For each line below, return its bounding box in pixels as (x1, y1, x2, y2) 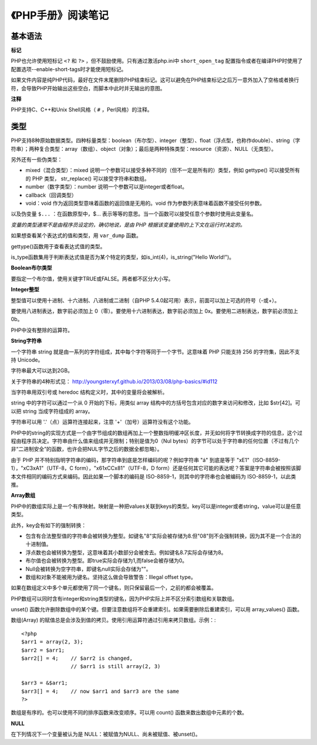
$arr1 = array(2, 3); (21, 639, 83, 645)
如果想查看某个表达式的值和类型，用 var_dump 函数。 (11, 232, 142, 239)
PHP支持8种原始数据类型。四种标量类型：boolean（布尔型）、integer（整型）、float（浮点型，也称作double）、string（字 (11, 137, 301, 144)
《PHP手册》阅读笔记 (11, 9, 109, 22)
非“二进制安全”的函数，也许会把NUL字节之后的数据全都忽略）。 (11, 446, 163, 453)
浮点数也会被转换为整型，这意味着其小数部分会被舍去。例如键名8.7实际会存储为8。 (25, 549, 227, 556)
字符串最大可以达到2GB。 (11, 367, 73, 374)
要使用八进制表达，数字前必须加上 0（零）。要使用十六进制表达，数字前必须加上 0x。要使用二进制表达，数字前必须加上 (11, 307, 299, 314)
